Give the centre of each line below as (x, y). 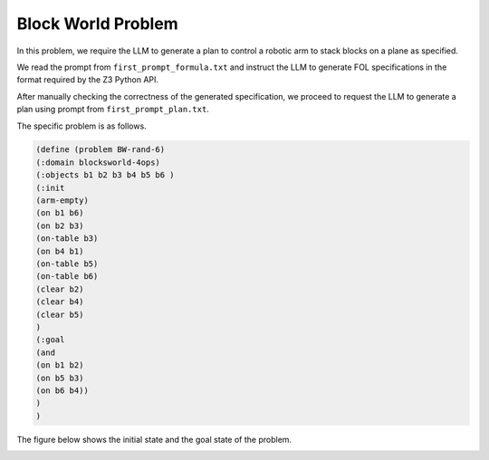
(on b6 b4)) (62, 390)
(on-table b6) (67, 277)
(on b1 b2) (60, 365)
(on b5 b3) (60, 378)
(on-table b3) (67, 239)
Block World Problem (97, 24)
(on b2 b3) (60, 225)
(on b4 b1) (60, 251)
